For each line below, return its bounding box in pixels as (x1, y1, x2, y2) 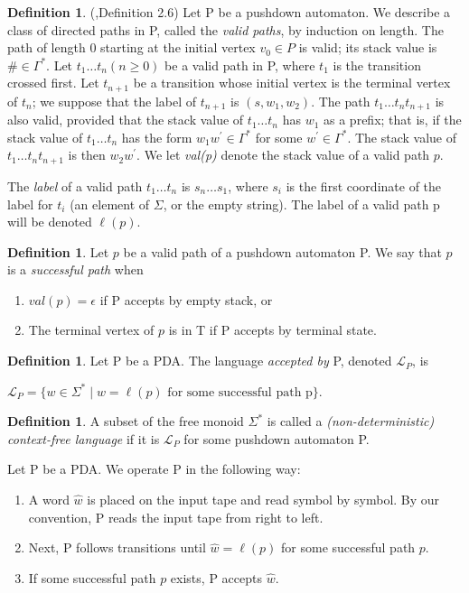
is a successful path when (7, 260, 144, 279)
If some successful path (28, 568, 156, 587)
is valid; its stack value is (298, 38, 437, 57)
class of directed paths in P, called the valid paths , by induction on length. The (7, 20, 444, 39)
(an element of (70, 194, 150, 213)
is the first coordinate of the (286, 176, 442, 195)
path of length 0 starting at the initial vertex (7, 38, 256, 57)
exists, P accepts (170, 568, 262, 587)
